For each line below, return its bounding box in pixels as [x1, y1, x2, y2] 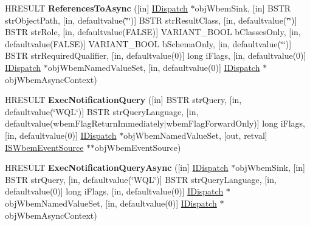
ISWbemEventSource [5, 141, 84, 153]
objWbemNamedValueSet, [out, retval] [123, 128, 267, 141]
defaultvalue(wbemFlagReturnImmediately [5, 117, 164, 130]
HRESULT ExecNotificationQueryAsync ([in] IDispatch [5, 161, 229, 174]
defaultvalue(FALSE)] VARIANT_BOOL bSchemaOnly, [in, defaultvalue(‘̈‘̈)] [5, 37, 292, 50]
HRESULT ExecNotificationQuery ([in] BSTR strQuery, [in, [5, 93, 242, 106]
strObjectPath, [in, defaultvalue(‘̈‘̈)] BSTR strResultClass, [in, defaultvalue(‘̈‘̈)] [5, 13, 297, 26]
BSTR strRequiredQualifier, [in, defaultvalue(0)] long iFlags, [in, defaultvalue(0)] [5, 49, 306, 62]
